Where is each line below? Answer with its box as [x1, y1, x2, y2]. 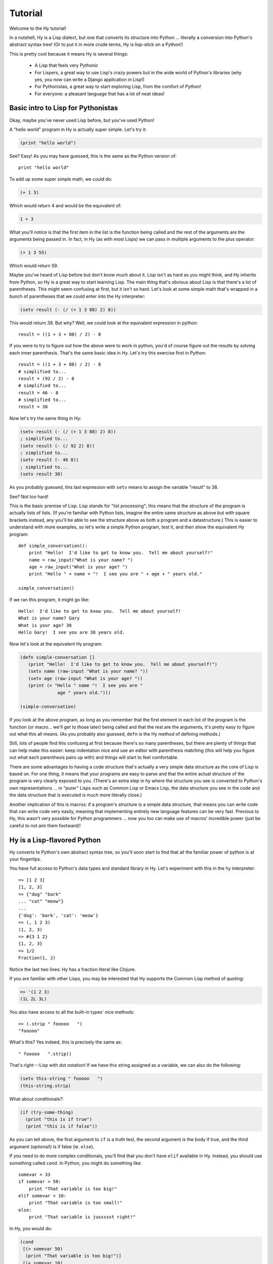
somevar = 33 [18, 1171, 51, 1178]
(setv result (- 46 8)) [20, 457, 79, 463]
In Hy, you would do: [9, 1225, 53, 1231]
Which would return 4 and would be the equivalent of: [9, 202, 122, 208]
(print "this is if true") [25, 1116, 93, 1122]
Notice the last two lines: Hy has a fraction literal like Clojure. [9, 966, 136, 972]
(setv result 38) [20, 471, 63, 477]
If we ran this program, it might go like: [9, 597, 90, 603]
